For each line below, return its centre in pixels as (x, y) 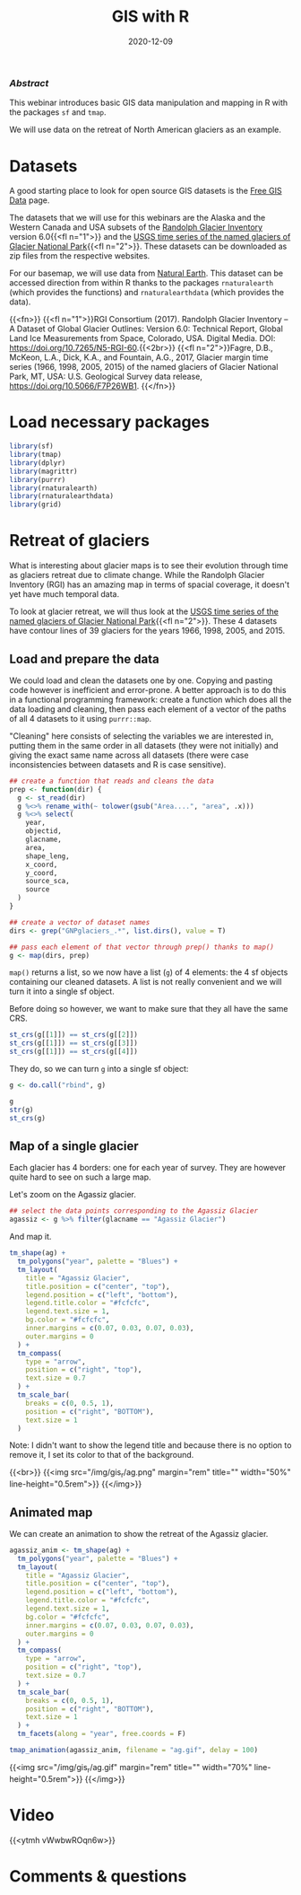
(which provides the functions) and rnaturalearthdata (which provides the (147, 293)
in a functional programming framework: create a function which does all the (150, 699)
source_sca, (47, 882)
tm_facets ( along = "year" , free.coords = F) (102, 1734)
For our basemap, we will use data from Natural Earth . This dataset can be (146, 273)
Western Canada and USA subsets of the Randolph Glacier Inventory (136, 227)
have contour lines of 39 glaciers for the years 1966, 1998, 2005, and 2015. (147, 631)
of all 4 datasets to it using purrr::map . (81, 718)
